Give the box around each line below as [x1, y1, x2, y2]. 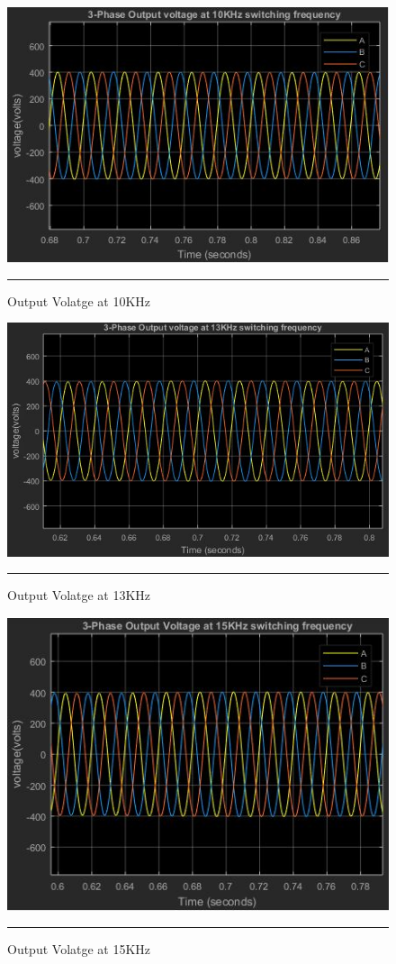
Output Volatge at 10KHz [7, 291, 151, 310]
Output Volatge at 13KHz [7, 586, 151, 605]
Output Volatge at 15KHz [7, 940, 151, 959]
